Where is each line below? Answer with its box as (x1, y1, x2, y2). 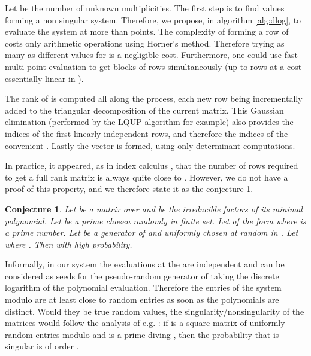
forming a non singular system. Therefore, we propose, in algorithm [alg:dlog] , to (5, 13, 301, 26)
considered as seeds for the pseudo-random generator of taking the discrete (5, 269, 279, 282)
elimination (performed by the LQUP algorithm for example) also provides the (5, 115, 294, 128)
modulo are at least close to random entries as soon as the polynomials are (5, 293, 279, 306)
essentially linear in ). (5, 72, 84, 84)
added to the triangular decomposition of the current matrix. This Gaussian (5, 104, 284, 116)
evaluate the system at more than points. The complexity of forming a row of (5, 25, 289, 38)
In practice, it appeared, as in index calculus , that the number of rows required (5, 159, 298, 172)
